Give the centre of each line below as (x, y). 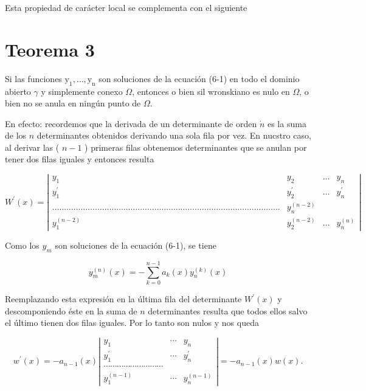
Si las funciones (33, 78)
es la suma (287, 123)
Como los (22, 245)
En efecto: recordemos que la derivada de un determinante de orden (131, 123)
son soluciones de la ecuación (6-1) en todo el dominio (199, 78)
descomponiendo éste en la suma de (71, 310)
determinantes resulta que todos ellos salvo (228, 310)
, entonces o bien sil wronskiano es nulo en (211, 91)
